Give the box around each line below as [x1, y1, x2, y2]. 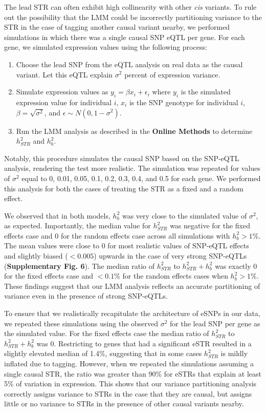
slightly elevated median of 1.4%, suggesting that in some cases [4, 348, 202, 359]
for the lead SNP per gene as [170, 318, 260, 328]
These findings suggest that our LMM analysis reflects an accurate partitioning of [4, 280, 260, 291]
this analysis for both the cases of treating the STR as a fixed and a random [4, 183, 243, 193]
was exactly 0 [215, 260, 257, 271]
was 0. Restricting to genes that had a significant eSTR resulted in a [36, 338, 252, 348]
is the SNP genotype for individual [129, 96, 238, 107]
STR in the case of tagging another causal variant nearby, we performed [4, 22, 230, 32]
